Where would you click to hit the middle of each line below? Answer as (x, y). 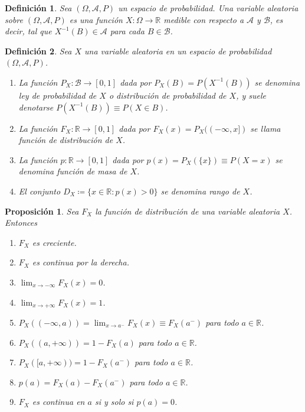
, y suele (251, 95)
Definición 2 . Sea (38, 51)
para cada (127, 31)
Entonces (21, 223)
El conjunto (40, 191)
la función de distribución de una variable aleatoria (188, 211)
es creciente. (54, 242)
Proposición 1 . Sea (42, 211)
